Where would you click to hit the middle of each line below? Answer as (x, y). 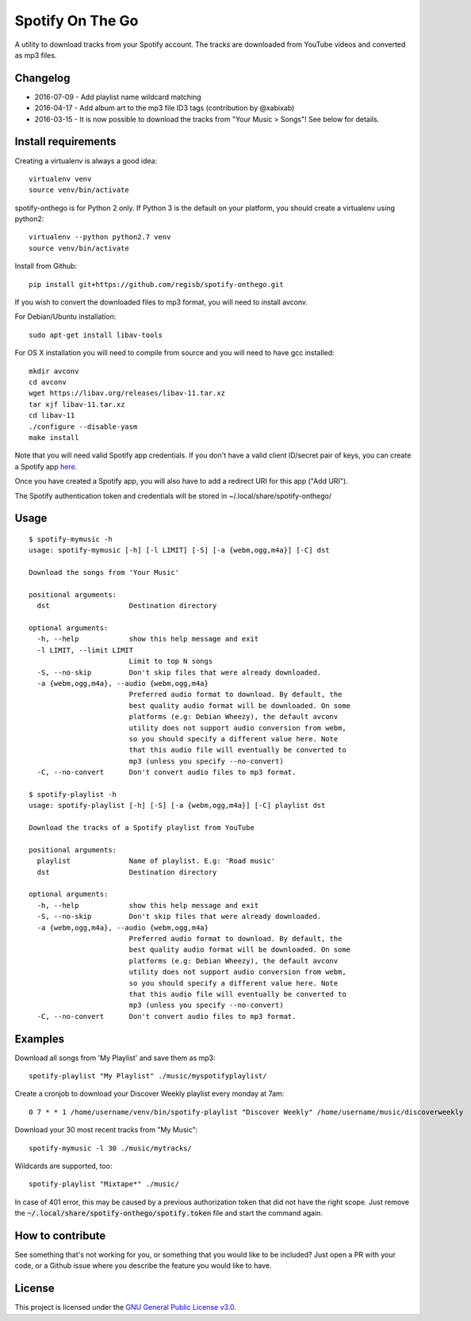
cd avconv (48, 382)
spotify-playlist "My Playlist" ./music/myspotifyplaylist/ (148, 1076)
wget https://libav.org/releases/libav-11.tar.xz (127, 393)
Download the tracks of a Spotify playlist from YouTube (142, 828)
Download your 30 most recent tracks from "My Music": (106, 1130)
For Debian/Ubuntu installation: (65, 316)
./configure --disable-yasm (83, 427)
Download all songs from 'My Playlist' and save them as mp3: (115, 1058)
